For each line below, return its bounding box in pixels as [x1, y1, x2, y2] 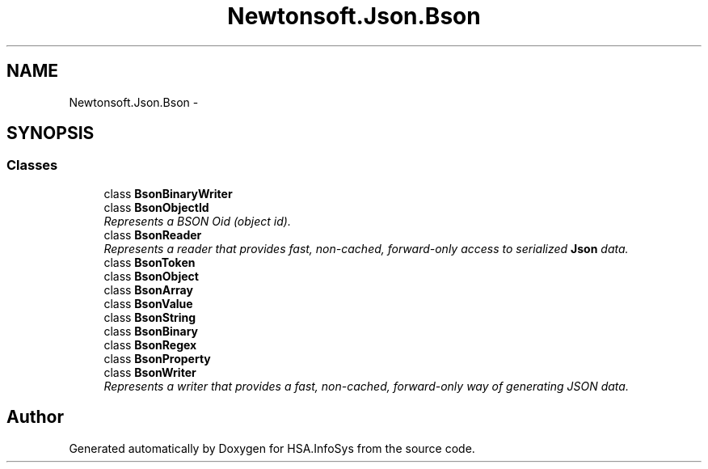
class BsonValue [103, 296, 193, 311]
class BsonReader [103, 227, 202, 242]
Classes [6, 157, 58, 174]
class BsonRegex [103, 337, 197, 352]
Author [6, 407, 64, 428]
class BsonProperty [103, 351, 211, 365]
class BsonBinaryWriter [103, 186, 233, 201]
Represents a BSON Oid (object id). [103, 213, 291, 228]
